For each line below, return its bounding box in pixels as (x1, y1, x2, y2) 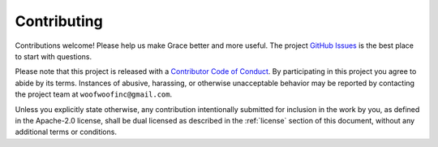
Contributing (15, 12, 103, 30)
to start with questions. (15, 51, 92, 61)
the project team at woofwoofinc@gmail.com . (15, 89, 173, 99)
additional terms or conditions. (15, 127, 118, 137)
